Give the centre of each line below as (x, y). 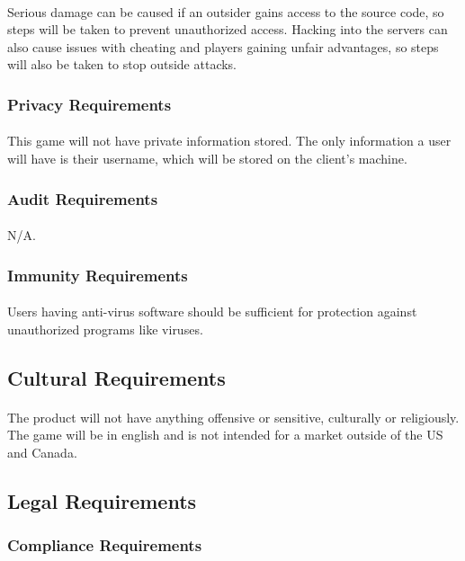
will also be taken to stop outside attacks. (122, 64)
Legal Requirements (102, 500)
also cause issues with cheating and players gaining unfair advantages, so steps (223, 46)
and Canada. (42, 452)
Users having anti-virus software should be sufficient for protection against (212, 312)
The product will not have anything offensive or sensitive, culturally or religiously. (233, 417)
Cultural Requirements (116, 377)
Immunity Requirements (98, 275)
